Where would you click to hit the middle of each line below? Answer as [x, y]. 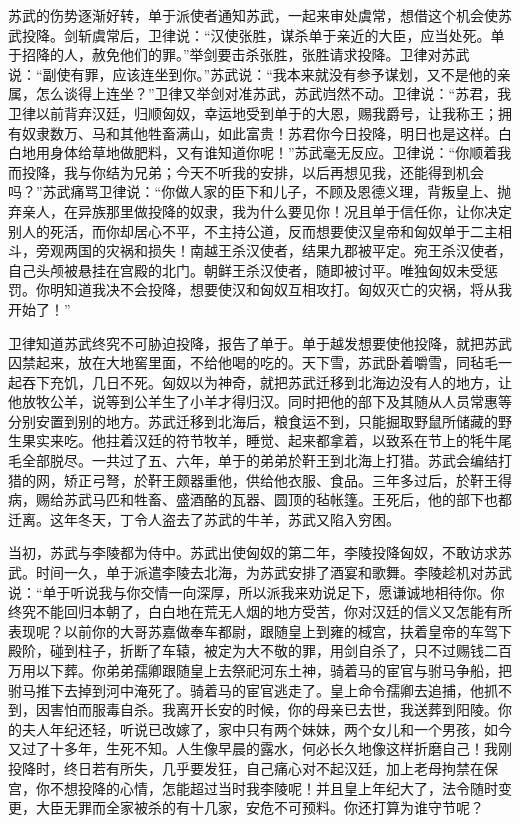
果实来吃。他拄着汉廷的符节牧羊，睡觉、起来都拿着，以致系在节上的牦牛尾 [266, 440]
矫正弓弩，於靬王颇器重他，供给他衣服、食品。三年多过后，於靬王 [280, 479]
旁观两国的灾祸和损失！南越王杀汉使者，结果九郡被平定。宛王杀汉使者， [273, 250]
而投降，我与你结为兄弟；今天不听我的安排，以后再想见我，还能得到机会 [246, 171]
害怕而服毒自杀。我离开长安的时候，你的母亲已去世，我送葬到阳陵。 [273, 709]
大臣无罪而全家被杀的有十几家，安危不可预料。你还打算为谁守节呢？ [259, 807]
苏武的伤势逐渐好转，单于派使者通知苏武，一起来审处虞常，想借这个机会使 [253, 15]
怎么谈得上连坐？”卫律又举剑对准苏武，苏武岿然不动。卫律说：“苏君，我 [273, 93]
